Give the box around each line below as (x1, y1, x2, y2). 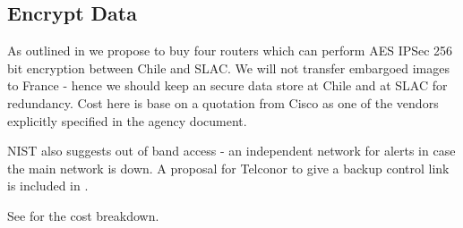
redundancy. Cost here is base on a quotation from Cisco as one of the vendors (7, 93, 439, 112)
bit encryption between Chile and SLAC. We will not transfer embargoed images (7, 58, 450, 77)
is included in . (7, 176, 89, 195)
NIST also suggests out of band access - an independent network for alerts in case (7, 141, 456, 160)
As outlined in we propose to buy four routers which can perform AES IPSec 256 (7, 41, 453, 60)
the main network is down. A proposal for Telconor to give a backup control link (7, 158, 450, 177)
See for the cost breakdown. (7, 206, 159, 224)
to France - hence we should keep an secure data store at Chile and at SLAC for (7, 76, 448, 95)
